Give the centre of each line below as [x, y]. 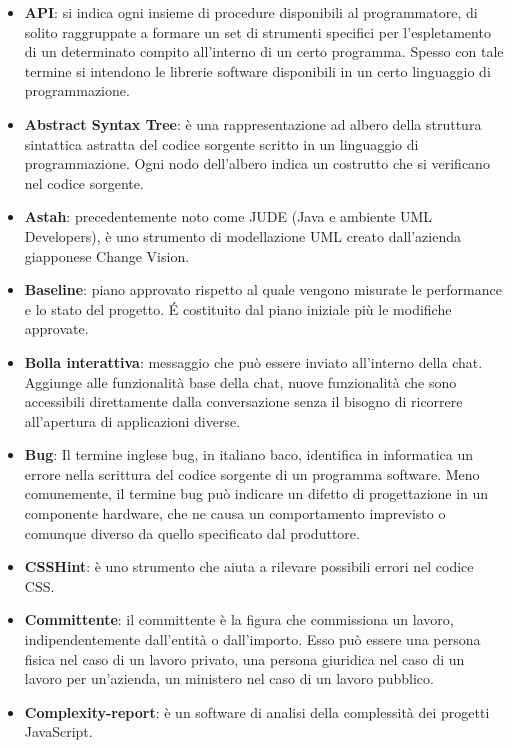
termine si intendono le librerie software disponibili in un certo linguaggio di [257, 70]
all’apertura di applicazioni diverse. [132, 420]
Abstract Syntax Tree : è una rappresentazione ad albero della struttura [253, 123]
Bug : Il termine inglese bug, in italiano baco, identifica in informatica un [249, 454]
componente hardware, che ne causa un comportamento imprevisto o [235, 513]
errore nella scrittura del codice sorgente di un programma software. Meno [252, 473]
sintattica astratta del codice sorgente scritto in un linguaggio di [221, 143]
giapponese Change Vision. [107, 255]
